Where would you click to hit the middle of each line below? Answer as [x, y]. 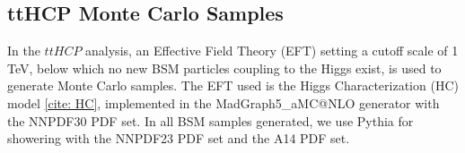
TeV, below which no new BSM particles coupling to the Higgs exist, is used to [224, 68]
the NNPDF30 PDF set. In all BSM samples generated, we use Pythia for [211, 120]
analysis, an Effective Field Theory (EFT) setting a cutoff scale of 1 [272, 51]
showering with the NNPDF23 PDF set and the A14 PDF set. [179, 138]
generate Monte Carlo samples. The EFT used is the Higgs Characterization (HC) [233, 85]
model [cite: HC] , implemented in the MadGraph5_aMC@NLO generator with [224, 102]
